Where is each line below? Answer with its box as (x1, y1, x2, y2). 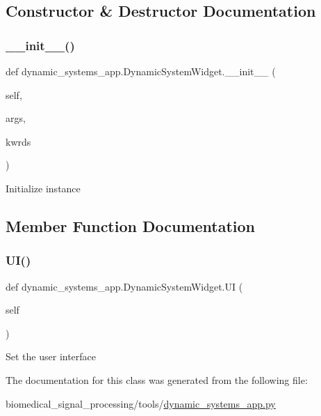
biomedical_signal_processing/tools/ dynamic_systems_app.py (6, 396, 276, 410)
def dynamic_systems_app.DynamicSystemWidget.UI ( (6, 279, 243, 293)
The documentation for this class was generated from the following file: (6, 372, 308, 387)
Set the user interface (6, 349, 97, 364)
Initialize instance (6, 180, 81, 195)
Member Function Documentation (6, 215, 256, 236)
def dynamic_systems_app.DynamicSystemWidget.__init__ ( (6, 64, 276, 78)
